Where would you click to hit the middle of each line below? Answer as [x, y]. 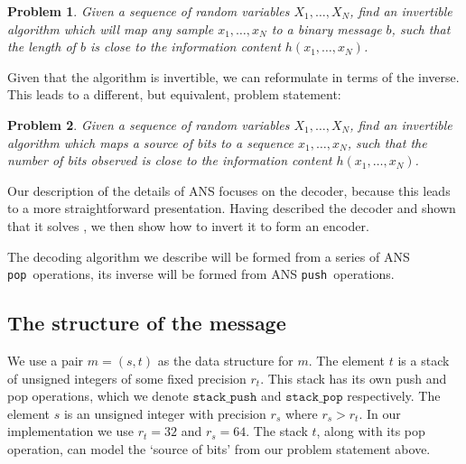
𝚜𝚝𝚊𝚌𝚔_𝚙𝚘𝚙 [314, 398]
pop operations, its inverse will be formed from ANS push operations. [201, 274]
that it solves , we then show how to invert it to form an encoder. [188, 225]
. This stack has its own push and [354, 378]
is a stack [424, 360]
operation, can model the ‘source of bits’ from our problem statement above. [219, 448]
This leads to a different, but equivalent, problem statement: [174, 94]
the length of [42, 46]
